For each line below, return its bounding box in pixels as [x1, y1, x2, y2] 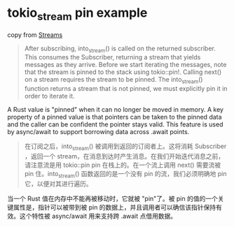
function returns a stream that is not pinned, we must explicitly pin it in [24, 85, 228, 93]
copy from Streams [7, 30, 63, 39]
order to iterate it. [24, 92, 75, 101]
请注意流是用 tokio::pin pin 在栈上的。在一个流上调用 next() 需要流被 [24, 161, 221, 169]
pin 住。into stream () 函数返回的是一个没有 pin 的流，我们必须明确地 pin [24, 169, 227, 180]
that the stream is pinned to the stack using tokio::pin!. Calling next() [24, 68, 222, 76]
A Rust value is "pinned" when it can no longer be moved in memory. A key [7, 105, 224, 114]
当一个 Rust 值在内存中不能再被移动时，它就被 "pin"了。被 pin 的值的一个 [7, 194, 219, 203]
